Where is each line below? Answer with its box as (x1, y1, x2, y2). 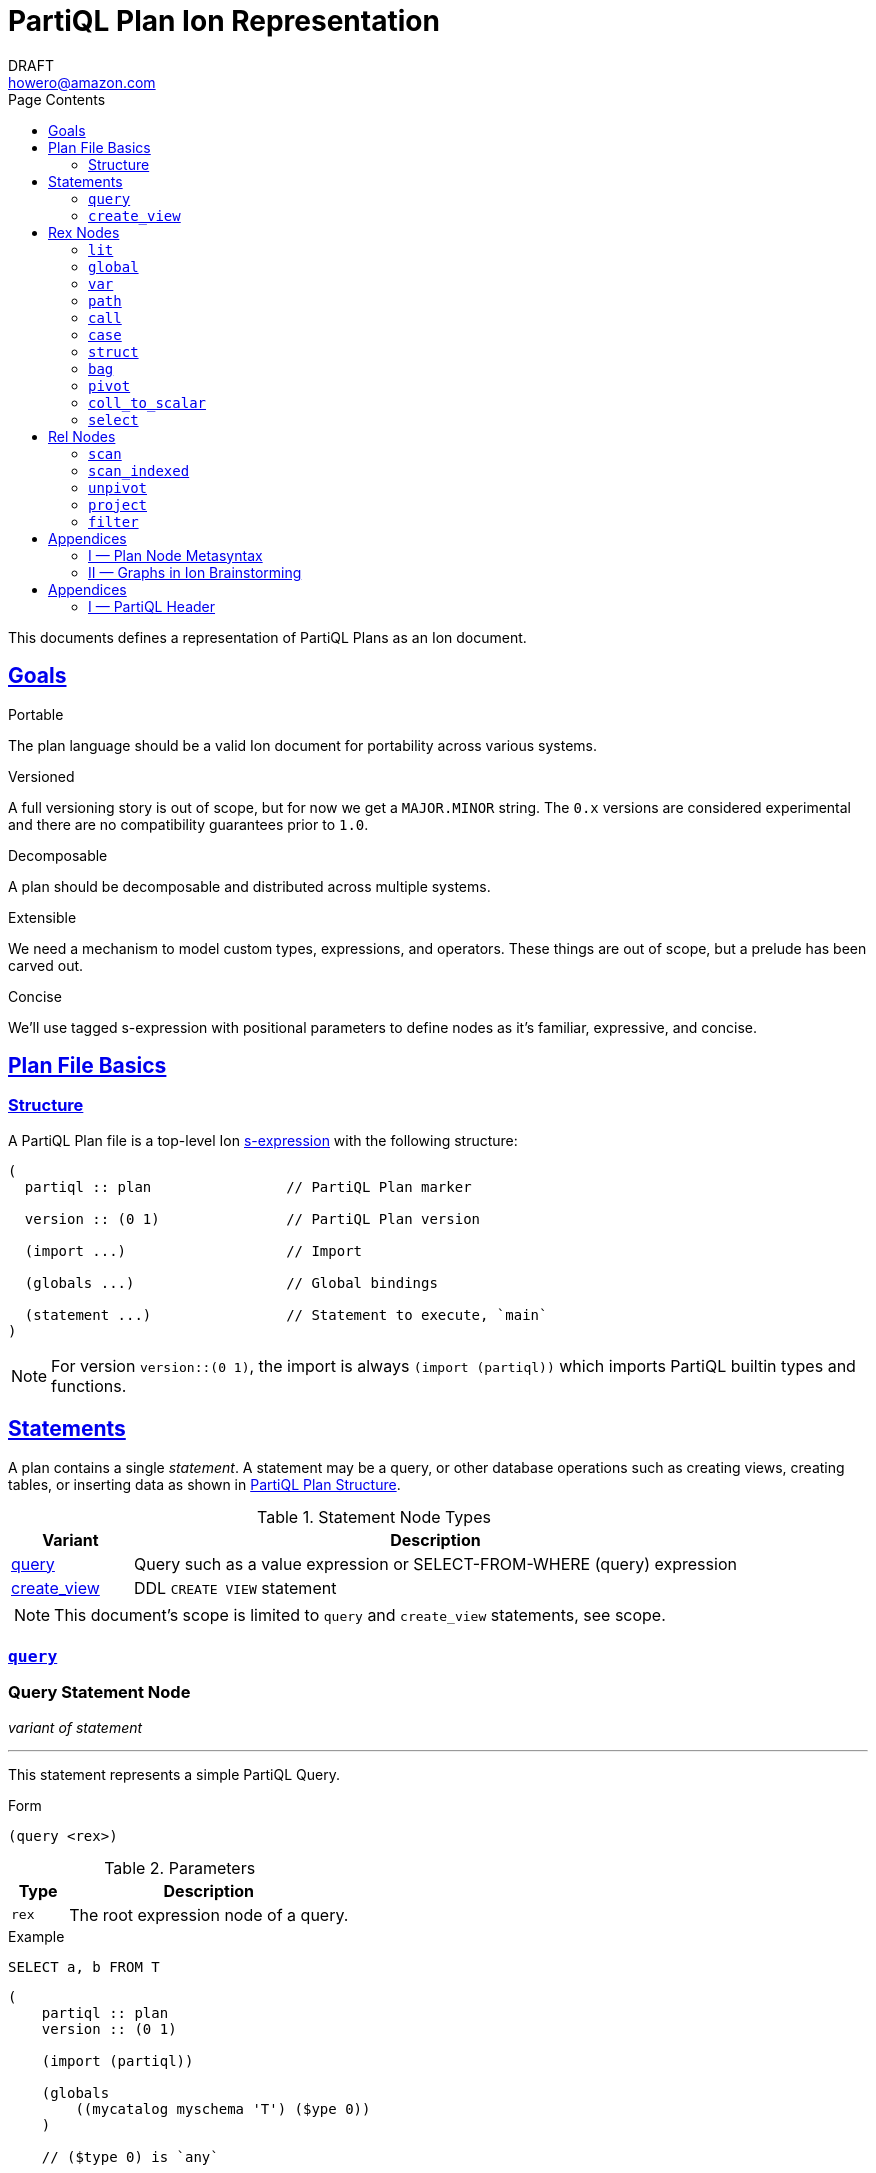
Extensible (8, 908, 77, 926)
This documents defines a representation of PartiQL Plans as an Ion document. (8, 628, 527, 646)
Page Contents (8, 90, 106, 108)
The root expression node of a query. (69, 1904, 349, 1925)
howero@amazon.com (8, 73, 156, 91)
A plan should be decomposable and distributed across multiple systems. (8, 877, 491, 895)
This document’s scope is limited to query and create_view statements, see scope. (54, 1604, 666, 1625)
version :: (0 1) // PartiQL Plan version (24, 1210, 481, 1227)
